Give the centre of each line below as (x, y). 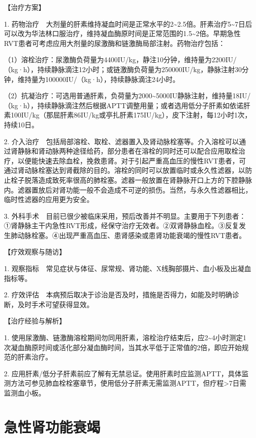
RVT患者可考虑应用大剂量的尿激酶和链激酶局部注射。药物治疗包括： (115, 43)
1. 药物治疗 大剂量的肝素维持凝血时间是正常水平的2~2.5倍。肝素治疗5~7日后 (128, 23)
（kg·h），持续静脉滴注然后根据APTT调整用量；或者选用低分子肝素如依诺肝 (127, 105)
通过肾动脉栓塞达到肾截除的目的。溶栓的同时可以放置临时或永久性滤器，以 (125, 170)
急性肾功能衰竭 (52, 426)
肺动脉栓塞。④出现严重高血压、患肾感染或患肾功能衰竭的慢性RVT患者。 (128, 235)
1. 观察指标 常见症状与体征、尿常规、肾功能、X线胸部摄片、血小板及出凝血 (128, 268)
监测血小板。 (25, 393)
